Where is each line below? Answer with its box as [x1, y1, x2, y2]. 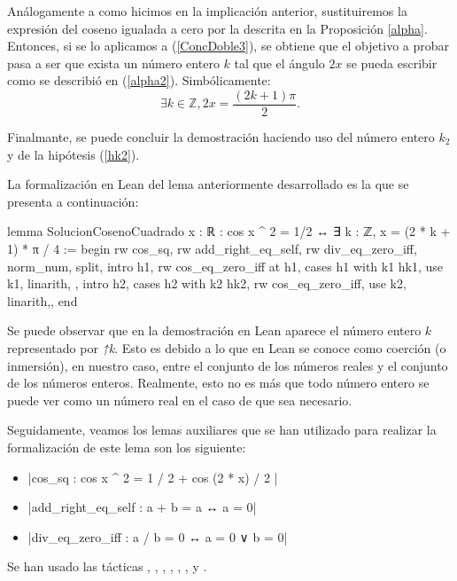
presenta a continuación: [7, 192, 139, 210]
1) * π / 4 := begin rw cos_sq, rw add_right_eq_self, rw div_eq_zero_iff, [7, 239, 417, 257]
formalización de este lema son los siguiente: [7, 437, 246, 456]
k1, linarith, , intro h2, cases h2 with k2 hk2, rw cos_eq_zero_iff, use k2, [7, 274, 407, 293]
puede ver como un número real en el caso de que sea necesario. [7, 390, 352, 409]
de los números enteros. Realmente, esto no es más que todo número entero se [7, 373, 430, 392]
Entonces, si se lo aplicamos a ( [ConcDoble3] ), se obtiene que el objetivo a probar [7, 36, 450, 55]
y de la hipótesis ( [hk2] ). [7, 145, 140, 163]
